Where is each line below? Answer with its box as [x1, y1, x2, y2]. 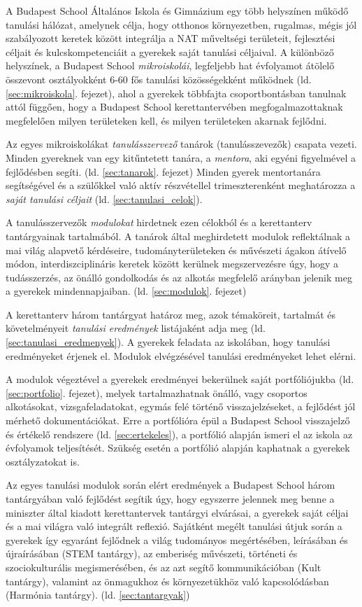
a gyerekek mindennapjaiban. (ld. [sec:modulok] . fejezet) [6, 284, 247, 298]
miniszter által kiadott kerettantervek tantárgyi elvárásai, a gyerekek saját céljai [6, 505, 349, 519]
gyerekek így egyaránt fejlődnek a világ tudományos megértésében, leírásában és [6, 532, 348, 547]
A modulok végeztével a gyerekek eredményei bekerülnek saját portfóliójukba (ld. [6, 372, 354, 386]
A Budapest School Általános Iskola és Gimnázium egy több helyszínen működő [6, 4, 349, 18]
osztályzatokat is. [6, 454, 80, 468]
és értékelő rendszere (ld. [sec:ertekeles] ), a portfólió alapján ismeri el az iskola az [6, 426, 353, 441]
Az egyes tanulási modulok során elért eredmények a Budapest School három [6, 477, 335, 492]
